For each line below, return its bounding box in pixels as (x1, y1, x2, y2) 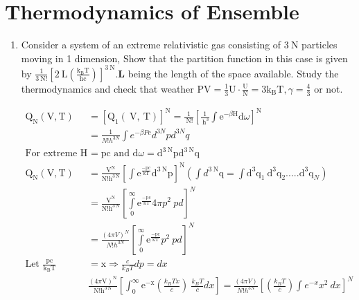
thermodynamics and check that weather (21, 81, 194, 95)
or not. (314, 81, 343, 95)
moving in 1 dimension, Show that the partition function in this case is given (21, 50, 348, 65)
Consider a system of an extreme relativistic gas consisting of (21, 37, 281, 52)
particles (301, 37, 338, 52)
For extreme (25, 149, 78, 159)
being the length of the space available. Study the (128, 66, 339, 80)
